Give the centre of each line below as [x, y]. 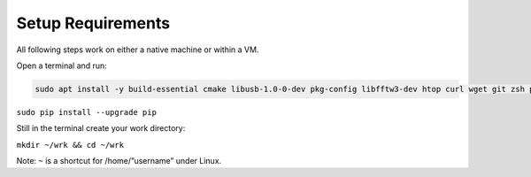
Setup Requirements [93, 23]
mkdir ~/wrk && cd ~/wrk [70, 145]
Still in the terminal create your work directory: [101, 128]
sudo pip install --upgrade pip [86, 112]
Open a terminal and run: [62, 65]
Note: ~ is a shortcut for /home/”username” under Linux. [119, 161]
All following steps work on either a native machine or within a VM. [138, 50]
